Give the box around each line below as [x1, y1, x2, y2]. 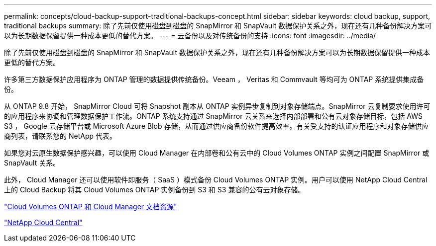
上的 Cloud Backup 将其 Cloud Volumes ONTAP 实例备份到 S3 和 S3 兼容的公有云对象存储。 [4, 185, 305, 194]
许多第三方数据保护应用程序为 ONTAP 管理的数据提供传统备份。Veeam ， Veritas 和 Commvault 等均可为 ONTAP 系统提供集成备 [4, 75, 424, 83]
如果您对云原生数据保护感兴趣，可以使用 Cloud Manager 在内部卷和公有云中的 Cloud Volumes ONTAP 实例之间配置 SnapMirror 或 [4, 149, 430, 157]
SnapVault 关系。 [4, 159, 60, 167]
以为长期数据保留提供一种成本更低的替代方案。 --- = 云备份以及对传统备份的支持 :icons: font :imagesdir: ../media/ [4, 31, 376, 40]
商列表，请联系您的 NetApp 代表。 [4, 132, 116, 140]
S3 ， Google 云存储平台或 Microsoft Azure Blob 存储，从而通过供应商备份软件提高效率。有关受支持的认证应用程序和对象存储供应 [4, 122, 429, 130]
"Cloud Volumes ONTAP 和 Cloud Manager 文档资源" [4, 202, 177, 211]
